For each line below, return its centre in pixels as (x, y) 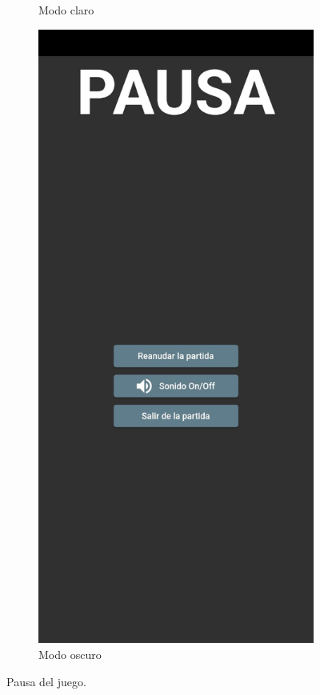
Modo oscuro (70, 654)
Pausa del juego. (46, 681)
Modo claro (66, 10)
